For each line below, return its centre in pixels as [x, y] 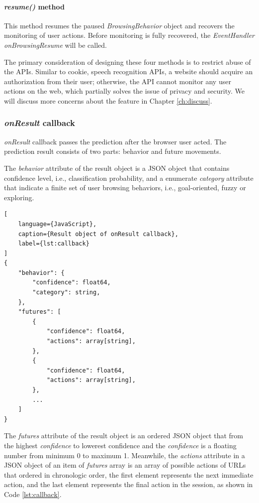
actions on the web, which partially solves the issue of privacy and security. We [124, 91]
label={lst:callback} [54, 244]
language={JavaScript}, [57, 224]
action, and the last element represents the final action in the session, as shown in [129, 484]
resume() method [34, 6]
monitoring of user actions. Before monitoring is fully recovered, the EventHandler [129, 35]
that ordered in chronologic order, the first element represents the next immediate [129, 474]
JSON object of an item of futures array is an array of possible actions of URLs [125, 465]
